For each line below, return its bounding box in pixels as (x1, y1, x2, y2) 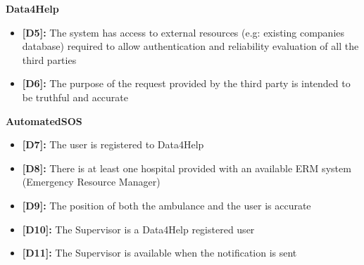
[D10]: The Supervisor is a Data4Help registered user (22, 221, 255, 236)
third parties (22, 52, 77, 67)
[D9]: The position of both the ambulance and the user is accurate (22, 198, 311, 212)
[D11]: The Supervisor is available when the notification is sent (22, 245, 297, 260)
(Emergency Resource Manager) (22, 174, 161, 189)
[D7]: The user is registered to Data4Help (22, 137, 204, 152)
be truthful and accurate (22, 89, 129, 104)
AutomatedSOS (6, 113, 82, 128)
